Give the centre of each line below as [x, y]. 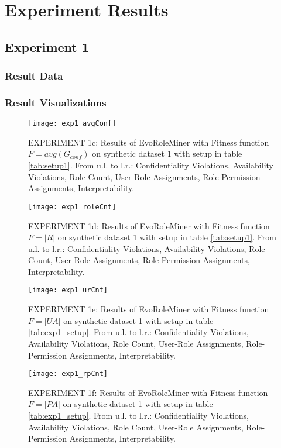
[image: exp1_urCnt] [68, 290]
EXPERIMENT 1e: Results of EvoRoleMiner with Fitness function [149, 309]
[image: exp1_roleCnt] [72, 207]
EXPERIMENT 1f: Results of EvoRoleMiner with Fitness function [148, 392]
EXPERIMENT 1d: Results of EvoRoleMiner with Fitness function [149, 225]
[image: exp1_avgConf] [72, 124]
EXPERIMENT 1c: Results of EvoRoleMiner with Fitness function [149, 142]
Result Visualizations [56, 102]
